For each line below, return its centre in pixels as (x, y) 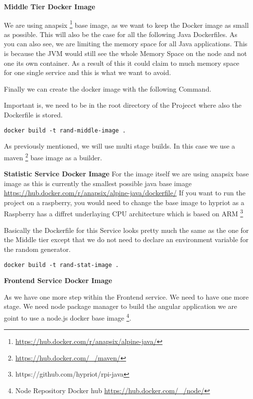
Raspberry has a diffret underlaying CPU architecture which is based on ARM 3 (124, 213)
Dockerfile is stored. (33, 114)
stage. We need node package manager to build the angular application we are (121, 306)
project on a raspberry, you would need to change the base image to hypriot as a (124, 202)
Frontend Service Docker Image (58, 280)
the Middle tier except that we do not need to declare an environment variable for (126, 239)
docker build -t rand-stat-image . (62, 265)
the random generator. (37, 249)
